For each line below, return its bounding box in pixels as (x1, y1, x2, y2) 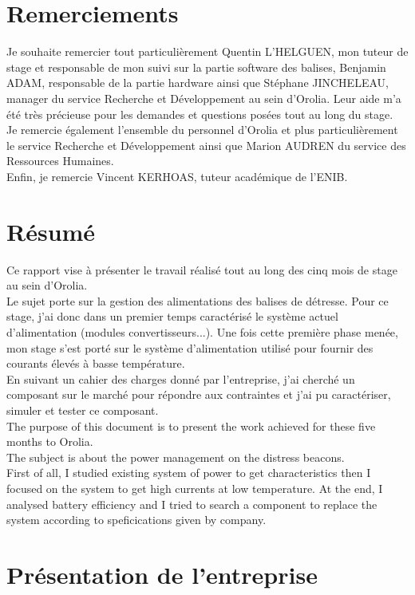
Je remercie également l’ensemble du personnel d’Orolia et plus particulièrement (6, 121, 398, 138)
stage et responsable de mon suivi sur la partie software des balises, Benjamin (6, 58, 386, 75)
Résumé (6, 215, 96, 247)
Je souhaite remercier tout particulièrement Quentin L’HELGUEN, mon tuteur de (6, 43, 409, 60)
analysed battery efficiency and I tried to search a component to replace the (6, 495, 377, 512)
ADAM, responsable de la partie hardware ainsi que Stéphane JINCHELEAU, (6, 74, 389, 91)
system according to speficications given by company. (6, 511, 267, 528)
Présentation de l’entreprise (6, 558, 318, 590)
